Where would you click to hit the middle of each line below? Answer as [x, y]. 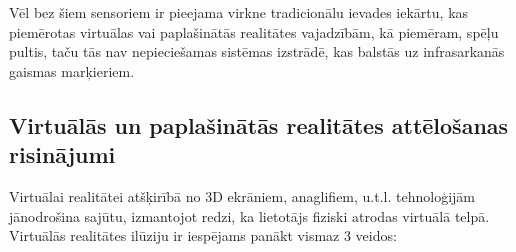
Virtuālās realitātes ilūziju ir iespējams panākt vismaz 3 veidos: [203, 235]
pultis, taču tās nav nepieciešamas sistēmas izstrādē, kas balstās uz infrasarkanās [257, 51]
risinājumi [62, 154]
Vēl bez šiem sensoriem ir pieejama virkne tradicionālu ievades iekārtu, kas [239, 12]
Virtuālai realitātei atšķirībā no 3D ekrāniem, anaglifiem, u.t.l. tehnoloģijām [242, 195]
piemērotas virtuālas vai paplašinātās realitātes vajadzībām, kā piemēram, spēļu [254, 31]
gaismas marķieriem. [72, 70]
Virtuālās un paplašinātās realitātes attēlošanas [259, 124]
